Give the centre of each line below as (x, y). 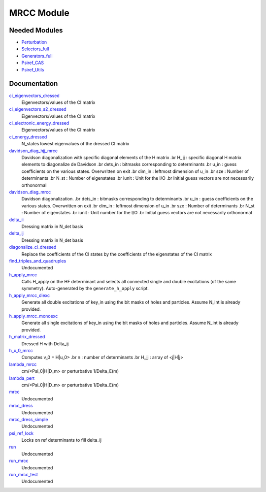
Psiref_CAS (33, 63)
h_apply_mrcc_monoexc (33, 316)
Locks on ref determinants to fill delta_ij (62, 440)
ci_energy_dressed (28, 137)
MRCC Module (39, 13)
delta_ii (17, 220)
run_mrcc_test (23, 475)
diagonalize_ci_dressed (33, 247)
